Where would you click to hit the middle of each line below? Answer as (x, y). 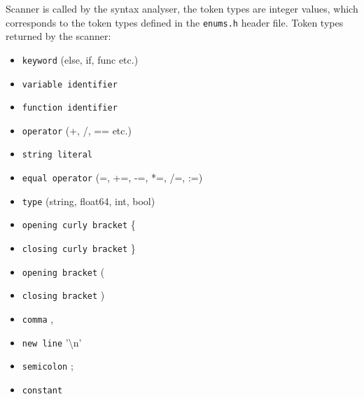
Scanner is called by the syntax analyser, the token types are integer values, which (182, 8)
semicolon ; (48, 366)
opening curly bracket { (79, 224)
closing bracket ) (63, 295)
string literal (57, 155)
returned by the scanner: (58, 36)
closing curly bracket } (79, 248)
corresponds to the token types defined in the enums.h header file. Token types (175, 22)
